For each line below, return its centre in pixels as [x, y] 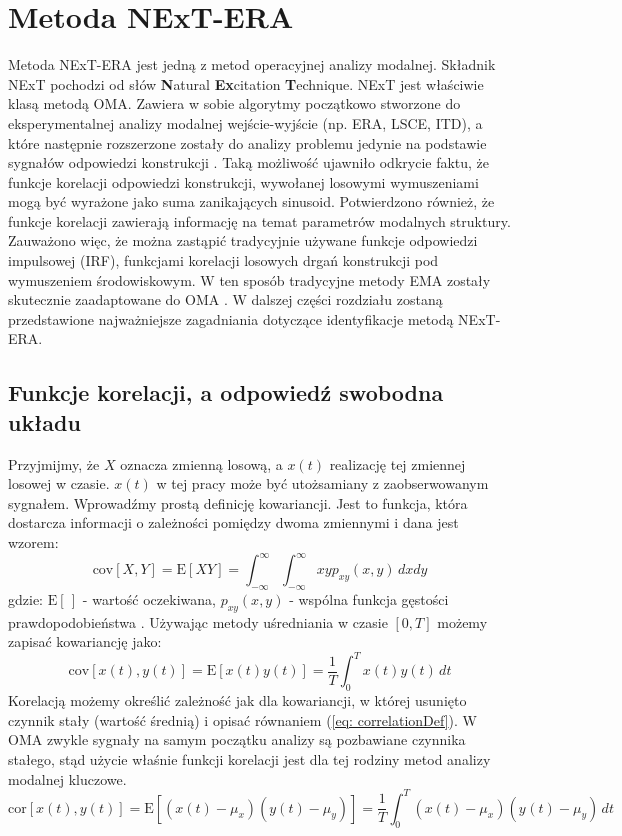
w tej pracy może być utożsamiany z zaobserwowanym [322, 483]
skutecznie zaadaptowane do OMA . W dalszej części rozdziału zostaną [225, 299]
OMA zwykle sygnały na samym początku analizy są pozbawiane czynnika [237, 739]
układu [44, 421]
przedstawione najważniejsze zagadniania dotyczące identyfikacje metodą [231, 318]
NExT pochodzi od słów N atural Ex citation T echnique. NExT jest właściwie [246, 83]
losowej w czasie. [59, 483]
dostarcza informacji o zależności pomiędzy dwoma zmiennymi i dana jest [233, 522]
